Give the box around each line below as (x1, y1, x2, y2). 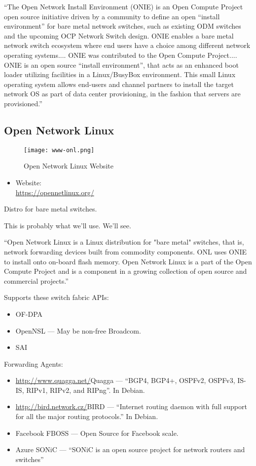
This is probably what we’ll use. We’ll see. (4, 220, 131, 230)
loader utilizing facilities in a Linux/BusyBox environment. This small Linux (4, 69, 236, 80)
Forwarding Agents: (4, 358, 63, 369)
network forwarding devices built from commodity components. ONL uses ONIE (4, 246, 247, 256)
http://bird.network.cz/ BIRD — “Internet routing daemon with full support (15, 401, 247, 412)
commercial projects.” (4, 275, 69, 286)
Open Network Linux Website (24, 161, 113, 171)
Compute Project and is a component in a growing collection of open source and (4, 266, 247, 276)
